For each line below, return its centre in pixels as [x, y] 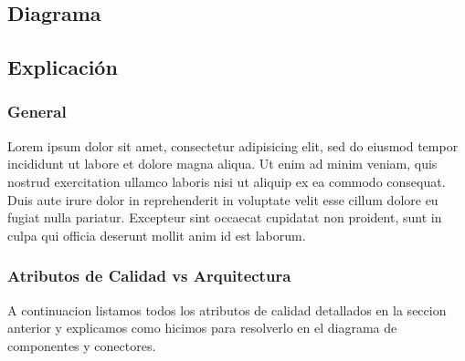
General [37, 112]
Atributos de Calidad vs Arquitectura [149, 276]
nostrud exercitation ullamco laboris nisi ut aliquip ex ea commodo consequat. [227, 181]
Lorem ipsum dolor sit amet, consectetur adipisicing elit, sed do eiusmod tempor [233, 145]
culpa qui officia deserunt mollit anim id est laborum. [157, 235]
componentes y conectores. [82, 345]
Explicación [63, 67]
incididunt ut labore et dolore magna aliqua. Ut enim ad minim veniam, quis [222, 164]
